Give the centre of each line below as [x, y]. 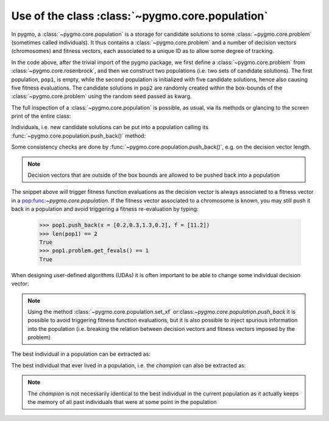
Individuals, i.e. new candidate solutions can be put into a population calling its [110, 127]
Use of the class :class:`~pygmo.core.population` [140, 16]
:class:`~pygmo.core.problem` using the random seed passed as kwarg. [101, 96]
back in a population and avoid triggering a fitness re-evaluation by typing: [105, 209]
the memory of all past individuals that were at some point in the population [122, 402]
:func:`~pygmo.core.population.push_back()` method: [79, 136]
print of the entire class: [41, 116]
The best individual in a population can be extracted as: [81, 354]
